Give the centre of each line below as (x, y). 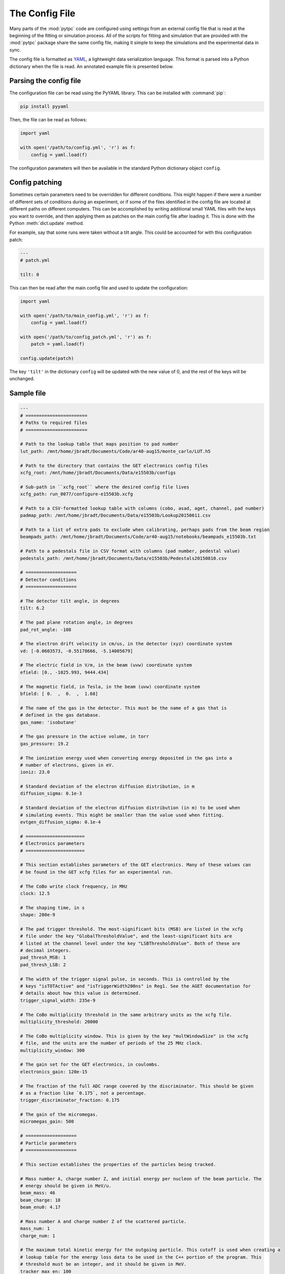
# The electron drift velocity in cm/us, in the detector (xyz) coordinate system (126, 644)
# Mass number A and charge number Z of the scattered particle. (103, 1221)
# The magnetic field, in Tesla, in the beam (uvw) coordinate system (110, 686)
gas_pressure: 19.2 (44, 744)
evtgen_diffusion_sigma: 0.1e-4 (61, 822)
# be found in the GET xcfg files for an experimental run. (97, 872)
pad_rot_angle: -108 (46, 630)
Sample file (27, 393)
